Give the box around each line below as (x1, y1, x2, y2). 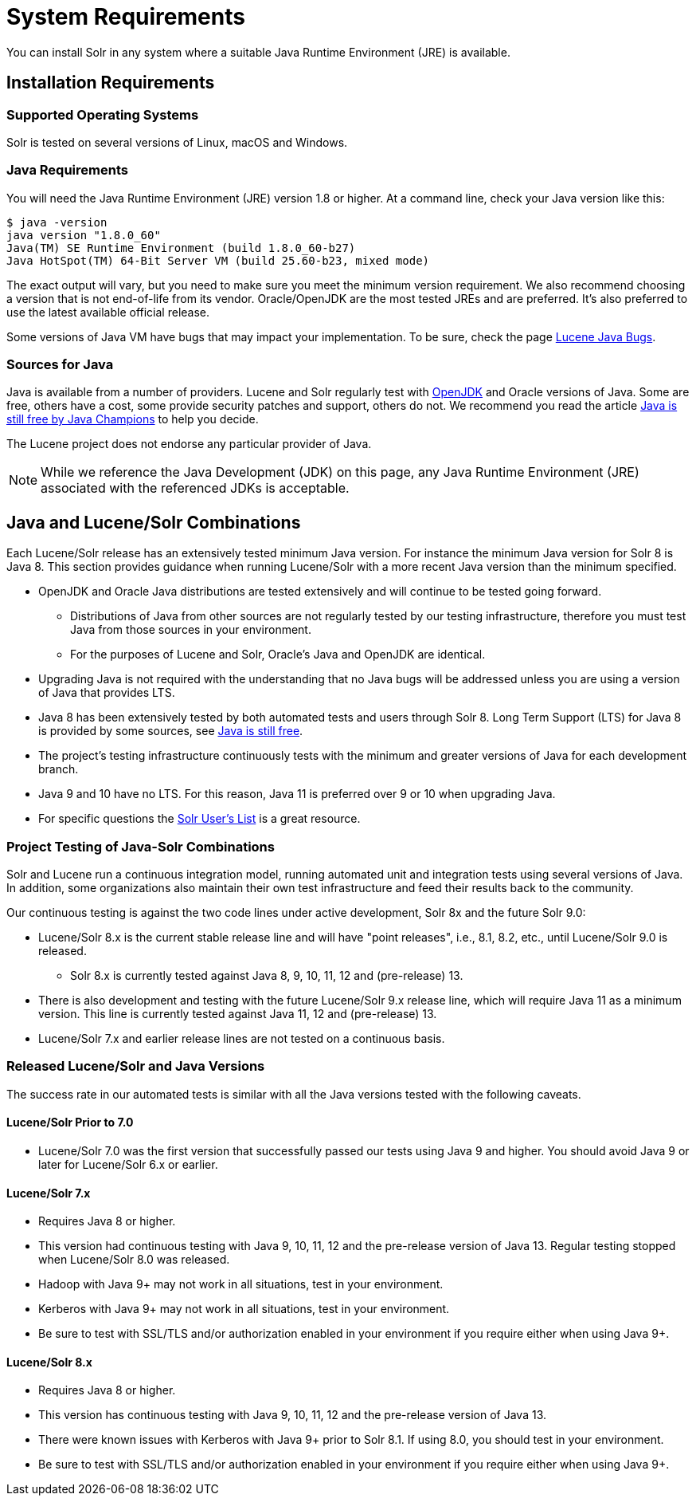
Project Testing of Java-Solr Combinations (6, 838, 275, 855)
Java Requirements (6, 162, 128, 179)
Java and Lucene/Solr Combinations (6, 512, 301, 533)
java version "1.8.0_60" (6, 228, 161, 242)
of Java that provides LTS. (38, 686, 175, 700)
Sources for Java (6, 356, 114, 373)
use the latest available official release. (6, 305, 210, 319)
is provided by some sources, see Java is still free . (38, 724, 303, 738)
